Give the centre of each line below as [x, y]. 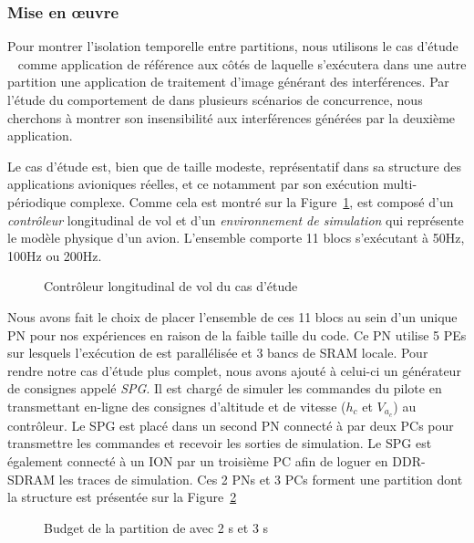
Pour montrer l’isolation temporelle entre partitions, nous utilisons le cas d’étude [233, 46]
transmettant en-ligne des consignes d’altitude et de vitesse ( [177, 406]
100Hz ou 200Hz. [55, 255]
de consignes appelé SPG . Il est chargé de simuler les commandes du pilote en [225, 388]
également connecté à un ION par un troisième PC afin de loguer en [198, 460]
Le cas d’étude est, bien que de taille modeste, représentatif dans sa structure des [234, 166]
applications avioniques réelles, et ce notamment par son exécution [193, 184]
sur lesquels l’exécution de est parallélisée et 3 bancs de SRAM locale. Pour [218, 353]
